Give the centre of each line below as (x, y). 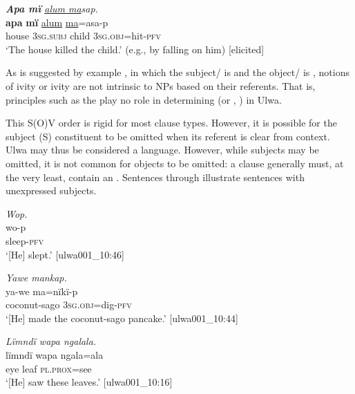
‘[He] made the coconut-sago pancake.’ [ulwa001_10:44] (122, 318)
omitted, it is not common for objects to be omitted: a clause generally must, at (175, 163)
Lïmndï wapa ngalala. (51, 341)
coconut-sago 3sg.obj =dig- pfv (69, 304)
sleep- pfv (25, 240)
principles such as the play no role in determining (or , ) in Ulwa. (144, 99)
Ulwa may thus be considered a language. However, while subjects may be (162, 150)
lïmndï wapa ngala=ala (55, 355)
